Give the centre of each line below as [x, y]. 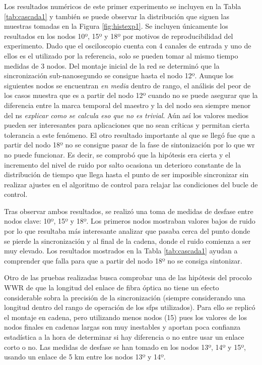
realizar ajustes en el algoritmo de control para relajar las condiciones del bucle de [131, 184]
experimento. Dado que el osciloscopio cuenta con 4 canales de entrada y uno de [128, 46]
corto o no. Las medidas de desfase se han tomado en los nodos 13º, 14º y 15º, [125, 347]
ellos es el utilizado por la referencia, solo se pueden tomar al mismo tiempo [121, 55]
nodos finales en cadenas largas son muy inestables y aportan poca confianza [122, 327]
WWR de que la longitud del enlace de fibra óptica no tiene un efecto [112, 288]
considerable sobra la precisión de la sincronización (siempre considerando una [125, 297]
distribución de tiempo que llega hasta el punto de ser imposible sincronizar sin [126, 174]
